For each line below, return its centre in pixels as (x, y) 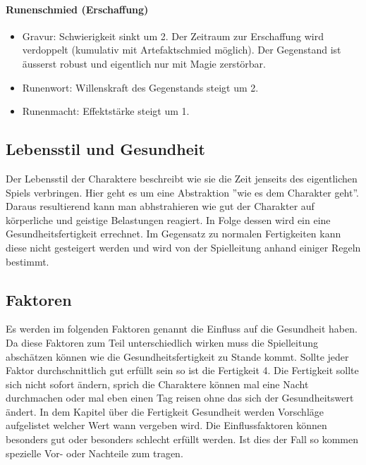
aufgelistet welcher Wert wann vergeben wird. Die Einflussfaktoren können (166, 425)
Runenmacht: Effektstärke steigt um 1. (106, 111)
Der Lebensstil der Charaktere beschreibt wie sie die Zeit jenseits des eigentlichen (182, 178)
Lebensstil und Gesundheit (105, 149)
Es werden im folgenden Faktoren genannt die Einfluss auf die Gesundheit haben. (182, 329)
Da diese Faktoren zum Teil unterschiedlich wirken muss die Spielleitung (162, 342)
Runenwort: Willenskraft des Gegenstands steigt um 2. (140, 87)
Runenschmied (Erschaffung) (77, 9)
